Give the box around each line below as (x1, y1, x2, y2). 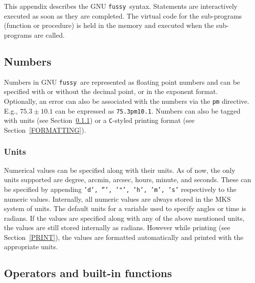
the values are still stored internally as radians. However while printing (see (4, 222, 230, 233)
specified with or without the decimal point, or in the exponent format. (4, 86, 218, 96)
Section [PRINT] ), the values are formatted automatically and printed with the (4, 232, 244, 242)
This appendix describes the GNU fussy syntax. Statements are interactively (4, 1, 238, 11)
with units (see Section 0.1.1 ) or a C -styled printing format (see (4, 115, 195, 125)
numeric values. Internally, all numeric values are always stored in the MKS (4, 193, 231, 204)
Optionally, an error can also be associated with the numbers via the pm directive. (4, 95, 250, 106)
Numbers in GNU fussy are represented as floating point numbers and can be (4, 76, 240, 87)
